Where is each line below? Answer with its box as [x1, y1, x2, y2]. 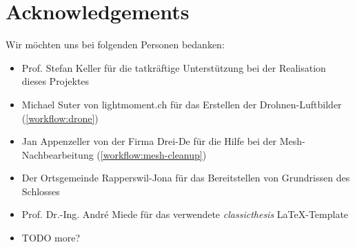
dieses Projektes [21, 74, 90, 88]
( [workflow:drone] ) [21, 110, 99, 125]
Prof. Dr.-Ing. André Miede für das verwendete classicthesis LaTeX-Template [21, 207, 349, 221]
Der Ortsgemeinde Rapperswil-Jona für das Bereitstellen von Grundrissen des [21, 170, 350, 185]
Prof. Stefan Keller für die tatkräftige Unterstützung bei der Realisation [21, 60, 326, 75]
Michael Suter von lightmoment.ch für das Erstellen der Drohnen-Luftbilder [21, 97, 342, 111]
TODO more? [21, 230, 81, 245]
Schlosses [21, 184, 60, 198]
